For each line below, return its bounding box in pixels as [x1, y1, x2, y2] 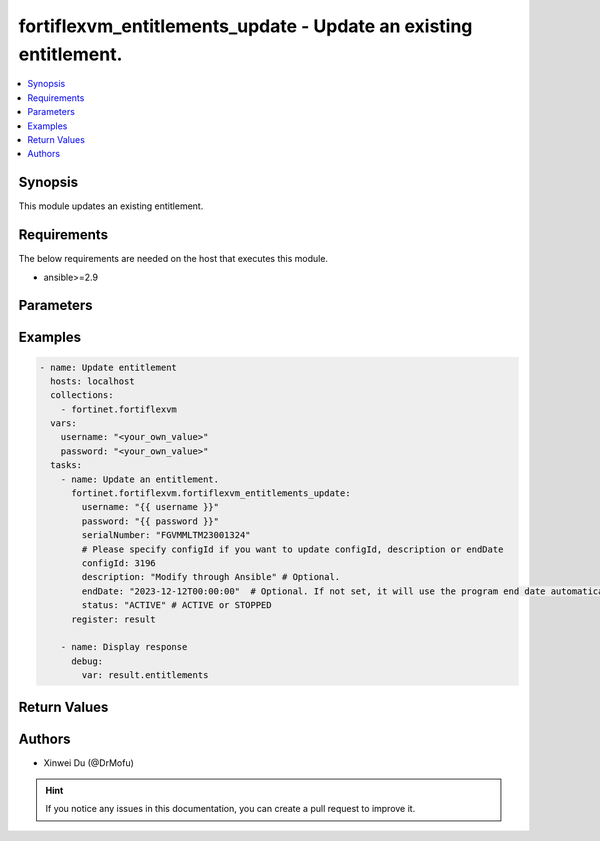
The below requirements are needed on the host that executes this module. [18, 253, 329, 265]
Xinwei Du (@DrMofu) [43, 756, 135, 769]
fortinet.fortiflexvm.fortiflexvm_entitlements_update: [71, 488, 351, 499]
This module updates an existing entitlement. [18, 200, 204, 212]
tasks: [50, 460, 83, 471]
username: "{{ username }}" [81, 501, 220, 513]
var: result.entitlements [81, 670, 209, 681]
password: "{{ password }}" [81, 515, 220, 527]
